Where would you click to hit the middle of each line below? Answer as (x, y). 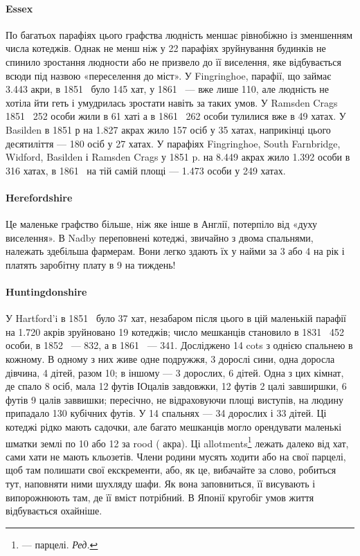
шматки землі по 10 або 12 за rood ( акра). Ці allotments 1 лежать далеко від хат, (177, 442)
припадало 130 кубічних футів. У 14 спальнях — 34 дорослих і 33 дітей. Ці (166, 413)
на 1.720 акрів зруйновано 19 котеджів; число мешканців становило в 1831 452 (175, 331)
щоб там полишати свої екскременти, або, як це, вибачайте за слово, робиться (171, 470)
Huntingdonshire (46, 292)
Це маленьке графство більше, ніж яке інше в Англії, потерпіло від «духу (162, 224)
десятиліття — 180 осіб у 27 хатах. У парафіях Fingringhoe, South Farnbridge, (173, 143)
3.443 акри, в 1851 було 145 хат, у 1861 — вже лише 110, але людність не (167, 89)
